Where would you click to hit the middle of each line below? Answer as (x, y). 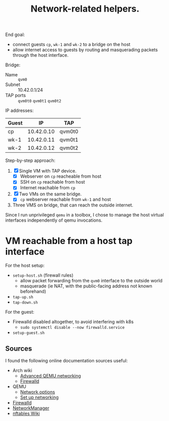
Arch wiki (22, 370)
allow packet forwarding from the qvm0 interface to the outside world (91, 281)
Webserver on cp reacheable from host (61, 176)
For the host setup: (25, 266)
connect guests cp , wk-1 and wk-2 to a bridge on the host (71, 45)
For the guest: (20, 312)
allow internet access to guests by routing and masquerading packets (85, 50)
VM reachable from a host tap (69, 241)
